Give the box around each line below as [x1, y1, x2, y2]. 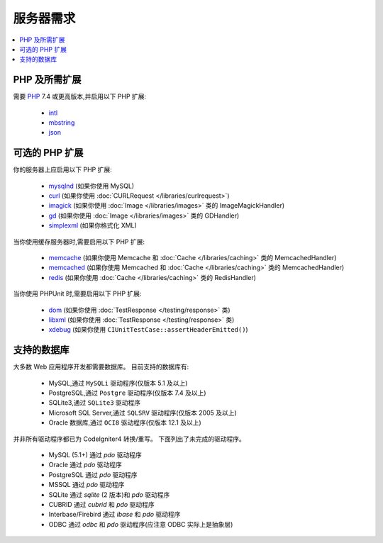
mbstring [48, 118, 75, 127]
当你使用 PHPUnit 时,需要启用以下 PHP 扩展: [13, 289, 142, 298]
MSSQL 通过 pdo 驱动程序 [48, 481, 125, 489]
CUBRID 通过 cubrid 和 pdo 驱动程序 [48, 500, 155, 508]
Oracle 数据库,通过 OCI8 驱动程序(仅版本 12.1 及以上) [48, 418, 201, 427]
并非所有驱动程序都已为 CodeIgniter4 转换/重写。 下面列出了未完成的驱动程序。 [13, 435, 246, 443]
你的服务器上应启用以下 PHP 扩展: [13, 165, 113, 174]
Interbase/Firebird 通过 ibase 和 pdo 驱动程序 [48, 510, 181, 519]
